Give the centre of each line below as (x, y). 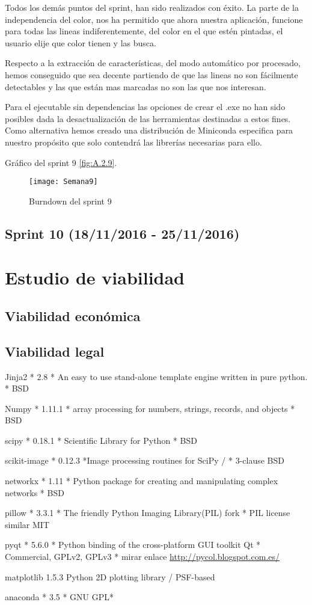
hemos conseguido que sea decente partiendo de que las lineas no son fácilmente (151, 74)
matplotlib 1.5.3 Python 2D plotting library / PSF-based (110, 576)
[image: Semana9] (63, 182)
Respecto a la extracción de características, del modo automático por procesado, (153, 63)
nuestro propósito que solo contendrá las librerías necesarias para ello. (133, 142)
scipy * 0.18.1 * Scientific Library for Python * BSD (101, 440)
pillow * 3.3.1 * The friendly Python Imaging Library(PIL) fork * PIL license (148, 513)
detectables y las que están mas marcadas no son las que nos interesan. (136, 86)
